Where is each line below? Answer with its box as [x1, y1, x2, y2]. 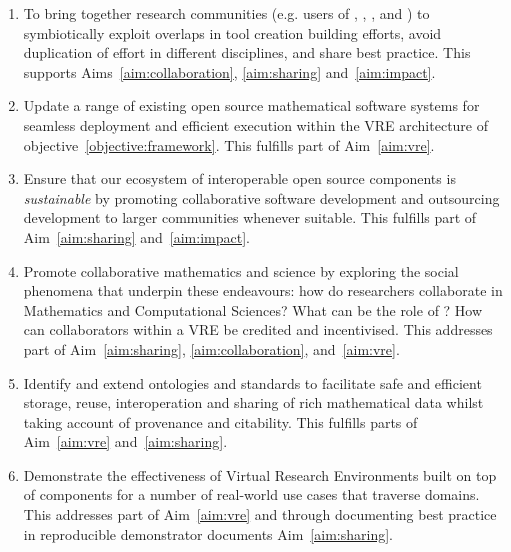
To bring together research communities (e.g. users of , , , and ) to [23, 3, 430, 23]
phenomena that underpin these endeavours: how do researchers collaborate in [23, 280, 503, 301]
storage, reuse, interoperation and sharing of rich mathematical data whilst [23, 392, 484, 413]
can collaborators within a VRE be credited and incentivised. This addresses [23, 319, 493, 340]
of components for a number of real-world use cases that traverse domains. [23, 484, 480, 505]
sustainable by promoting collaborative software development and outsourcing [23, 187, 500, 208]
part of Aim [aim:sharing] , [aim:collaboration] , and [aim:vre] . [23, 338, 400, 359]
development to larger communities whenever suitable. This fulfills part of [23, 207, 477, 228]
